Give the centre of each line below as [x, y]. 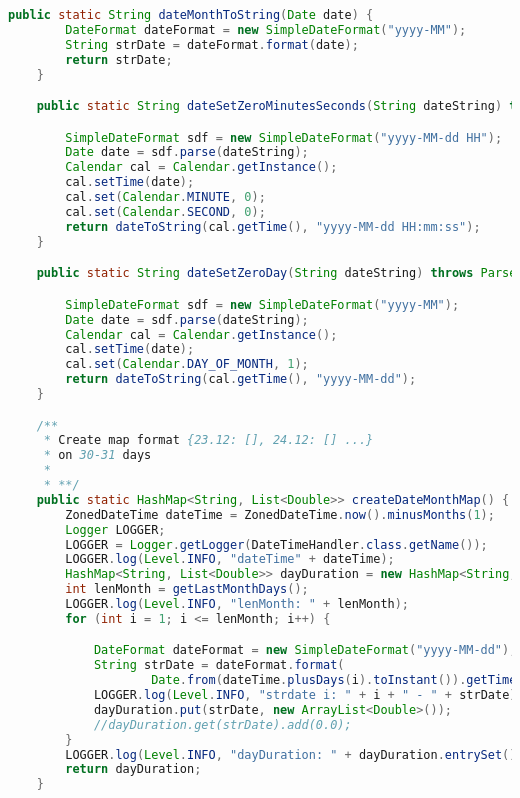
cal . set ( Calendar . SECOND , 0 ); [165, 211]
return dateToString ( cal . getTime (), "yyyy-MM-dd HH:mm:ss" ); [273, 226]
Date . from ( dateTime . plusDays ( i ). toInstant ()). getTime [334, 680]
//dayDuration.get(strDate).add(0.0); [222, 724]
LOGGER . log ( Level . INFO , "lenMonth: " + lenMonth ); [237, 604]
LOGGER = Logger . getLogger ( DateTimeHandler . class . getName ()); [276, 544]
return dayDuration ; [133, 769]
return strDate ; [119, 59]
